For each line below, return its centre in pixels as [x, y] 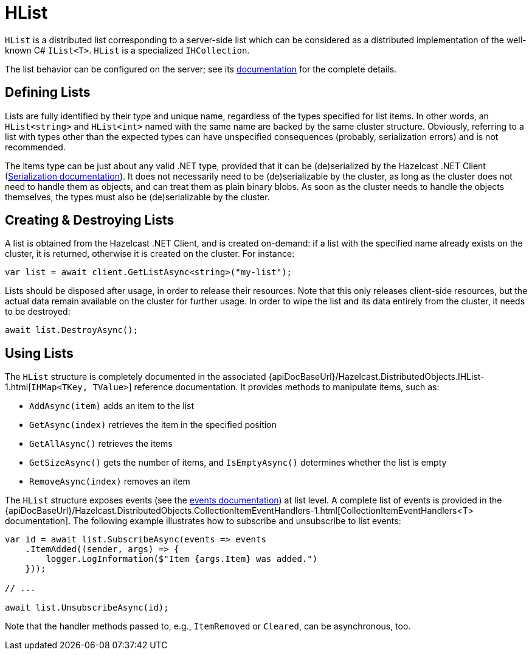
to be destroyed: [38, 312]
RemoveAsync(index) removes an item [110, 482]
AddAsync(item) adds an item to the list [112, 406]
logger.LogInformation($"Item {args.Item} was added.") [182, 559]
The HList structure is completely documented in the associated [136, 377]
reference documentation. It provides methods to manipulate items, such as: [287, 387]
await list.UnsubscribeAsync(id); [87, 608]
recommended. [35, 147]
